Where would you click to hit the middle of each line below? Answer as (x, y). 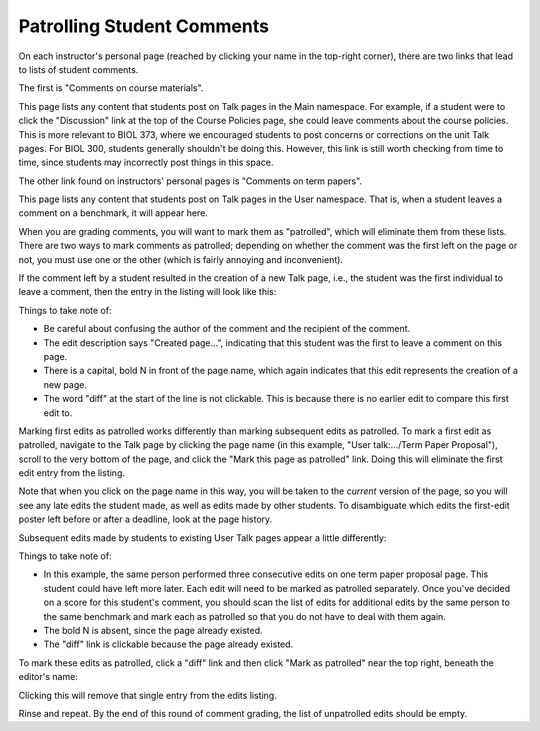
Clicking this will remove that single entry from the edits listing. (147, 695)
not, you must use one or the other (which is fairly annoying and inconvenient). (181, 259)
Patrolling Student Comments (144, 26)
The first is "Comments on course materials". (111, 88)
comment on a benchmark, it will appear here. (113, 213)
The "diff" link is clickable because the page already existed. (168, 644)
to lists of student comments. (78, 69)
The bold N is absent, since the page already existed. (153, 630)
